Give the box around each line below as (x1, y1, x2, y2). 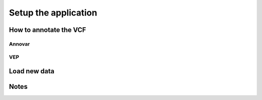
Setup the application (9, 7, 98, 18)
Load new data (9, 67, 54, 75)
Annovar (9, 40, 30, 47)
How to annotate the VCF (9, 26, 86, 34)
